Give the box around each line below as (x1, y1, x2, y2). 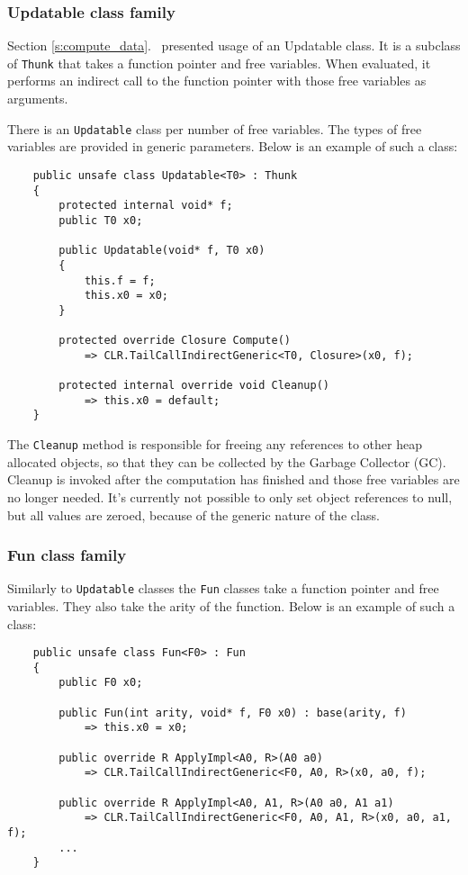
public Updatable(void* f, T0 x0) (58, 244, 265, 257)
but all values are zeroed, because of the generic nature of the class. (7, 505, 380, 524)
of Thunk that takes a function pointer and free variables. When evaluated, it (7, 53, 431, 72)
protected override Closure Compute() (58, 334, 291, 347)
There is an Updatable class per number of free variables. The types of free (7, 119, 422, 138)
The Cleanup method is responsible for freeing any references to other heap (7, 435, 422, 454)
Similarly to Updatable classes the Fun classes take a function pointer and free (7, 579, 439, 598)
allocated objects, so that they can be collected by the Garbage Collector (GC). (7, 452, 446, 471)
